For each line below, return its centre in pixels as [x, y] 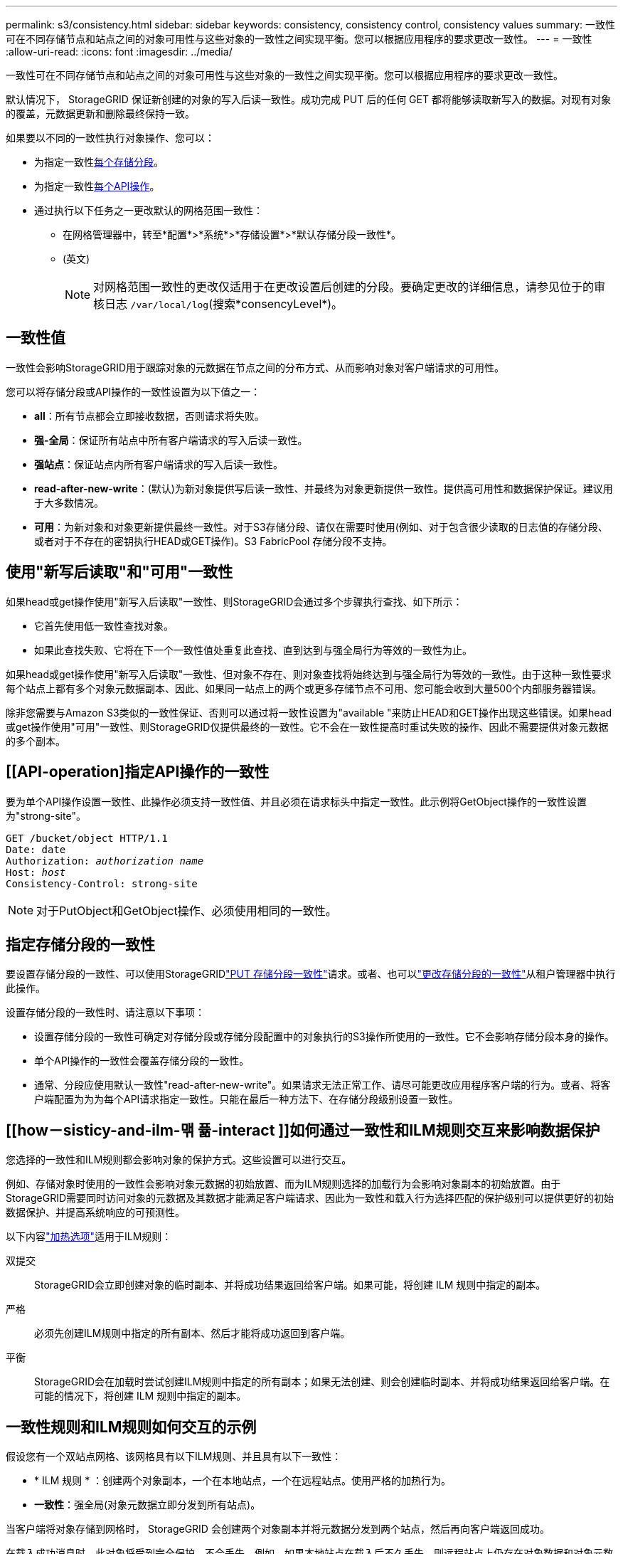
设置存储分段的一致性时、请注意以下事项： [105, 1013]
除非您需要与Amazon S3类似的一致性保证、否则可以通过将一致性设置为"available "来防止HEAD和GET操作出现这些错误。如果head [309, 712]
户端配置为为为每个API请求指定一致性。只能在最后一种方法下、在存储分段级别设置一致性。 [246, 1099]
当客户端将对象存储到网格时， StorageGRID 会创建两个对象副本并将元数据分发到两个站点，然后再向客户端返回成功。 [278, 1529]
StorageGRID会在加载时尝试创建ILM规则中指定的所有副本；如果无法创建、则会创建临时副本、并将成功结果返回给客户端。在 [322, 1382]
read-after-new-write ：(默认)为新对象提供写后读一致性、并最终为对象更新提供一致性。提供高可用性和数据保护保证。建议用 [324, 488]
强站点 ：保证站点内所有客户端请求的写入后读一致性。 [159, 464]
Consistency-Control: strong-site [102, 883]
